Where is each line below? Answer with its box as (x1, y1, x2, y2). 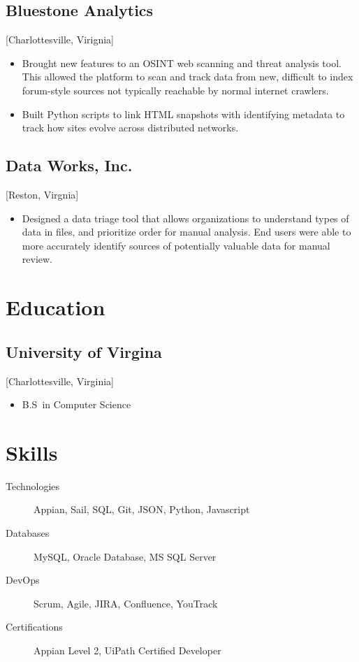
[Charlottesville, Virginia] (6, 373, 114, 388)
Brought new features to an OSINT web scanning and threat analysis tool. (22, 55, 342, 70)
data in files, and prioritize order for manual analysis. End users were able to (22, 224, 351, 239)
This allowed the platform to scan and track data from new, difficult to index (22, 69, 353, 84)
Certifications (6, 619, 63, 634)
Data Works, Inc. (6, 154, 133, 176)
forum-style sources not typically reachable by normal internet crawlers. (22, 82, 329, 97)
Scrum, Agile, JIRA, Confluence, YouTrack (34, 596, 218, 610)
